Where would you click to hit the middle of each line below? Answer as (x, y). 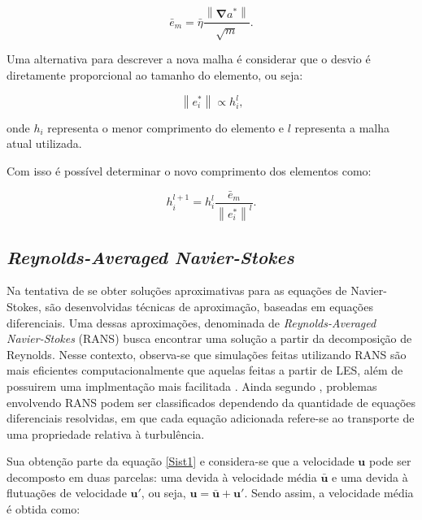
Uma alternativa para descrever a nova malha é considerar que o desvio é (189, 59)
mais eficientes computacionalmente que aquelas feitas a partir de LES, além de (205, 370)
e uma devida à (370, 477)
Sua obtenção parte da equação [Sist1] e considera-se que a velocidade (181, 461)
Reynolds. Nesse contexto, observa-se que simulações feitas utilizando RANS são (207, 354)
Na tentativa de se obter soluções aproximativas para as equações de (177, 290)
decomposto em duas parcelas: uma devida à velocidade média (162, 477)
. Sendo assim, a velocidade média (329, 493)
